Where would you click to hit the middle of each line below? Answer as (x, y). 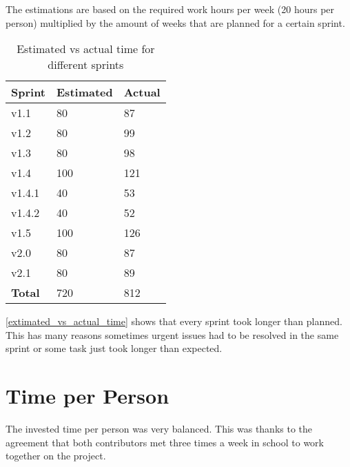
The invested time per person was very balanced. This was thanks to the (159, 429)
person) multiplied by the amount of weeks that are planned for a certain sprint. (175, 22)
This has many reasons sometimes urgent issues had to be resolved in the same (172, 334)
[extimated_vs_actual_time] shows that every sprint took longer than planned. (174, 321)
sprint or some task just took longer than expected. (114, 348)
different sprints (86, 65)
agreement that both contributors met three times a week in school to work (165, 442)
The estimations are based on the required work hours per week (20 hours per (170, 9)
